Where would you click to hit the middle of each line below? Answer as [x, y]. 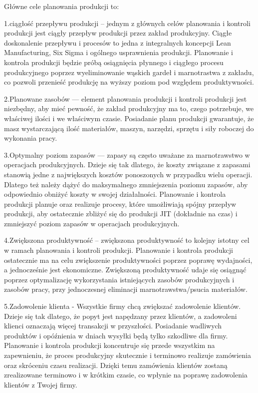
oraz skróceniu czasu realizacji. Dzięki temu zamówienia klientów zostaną [116, 365]
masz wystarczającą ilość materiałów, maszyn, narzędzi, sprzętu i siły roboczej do [129, 128]
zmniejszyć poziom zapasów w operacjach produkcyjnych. [92, 223]
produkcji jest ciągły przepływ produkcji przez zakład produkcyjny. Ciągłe [118, 33]
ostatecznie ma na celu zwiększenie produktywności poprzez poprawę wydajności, [128, 260]
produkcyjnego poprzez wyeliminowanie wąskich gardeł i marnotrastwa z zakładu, [129, 72]
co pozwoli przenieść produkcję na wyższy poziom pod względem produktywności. [129, 82]
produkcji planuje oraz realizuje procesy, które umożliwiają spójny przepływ [120, 204]
